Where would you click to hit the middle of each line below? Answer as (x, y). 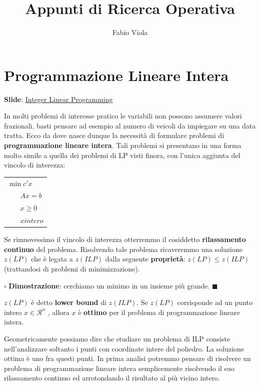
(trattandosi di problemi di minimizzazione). (72, 268)
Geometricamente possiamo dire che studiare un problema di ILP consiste (117, 338)
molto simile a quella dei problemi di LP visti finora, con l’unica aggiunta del (122, 155)
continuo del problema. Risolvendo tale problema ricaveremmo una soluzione (123, 249)
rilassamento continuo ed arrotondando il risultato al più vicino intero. (112, 378)
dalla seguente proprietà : (145, 259)
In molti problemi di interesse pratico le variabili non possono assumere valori (123, 116)
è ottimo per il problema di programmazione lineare (159, 312)
